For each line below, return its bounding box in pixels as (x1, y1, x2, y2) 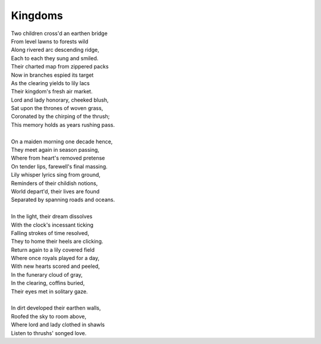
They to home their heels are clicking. (11, 238, 103, 245)
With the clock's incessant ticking (11, 221, 94, 229)
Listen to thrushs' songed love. (11, 329, 87, 336)
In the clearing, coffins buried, (11, 280, 85, 287)
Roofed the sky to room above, (11, 312, 87, 320)
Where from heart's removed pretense (11, 155, 105, 162)
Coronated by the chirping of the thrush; (11, 113, 110, 120)
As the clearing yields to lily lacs (11, 79, 90, 86)
